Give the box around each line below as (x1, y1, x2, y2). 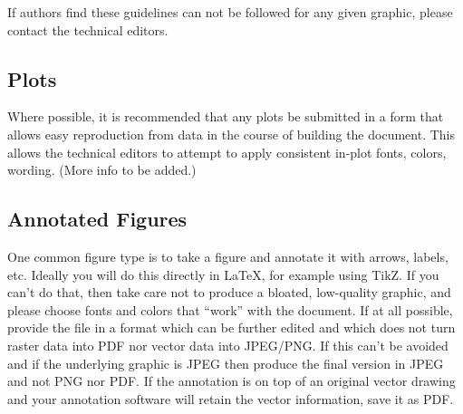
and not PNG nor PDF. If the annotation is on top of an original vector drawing (7, 371, 456, 390)
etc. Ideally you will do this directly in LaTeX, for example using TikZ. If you (7, 265, 439, 284)
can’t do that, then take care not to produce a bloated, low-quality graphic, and (7, 283, 451, 302)
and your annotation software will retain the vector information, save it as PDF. (7, 389, 454, 408)
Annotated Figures (7, 205, 188, 233)
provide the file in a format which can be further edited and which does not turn (7, 318, 456, 337)
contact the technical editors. (7, 20, 169, 39)
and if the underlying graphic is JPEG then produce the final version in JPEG (7, 353, 444, 372)
